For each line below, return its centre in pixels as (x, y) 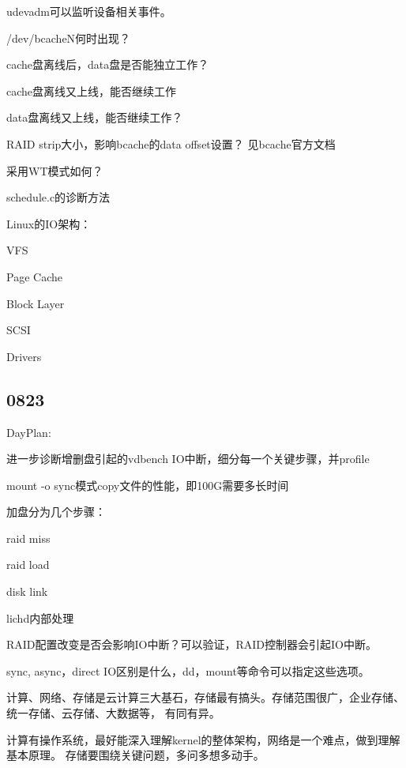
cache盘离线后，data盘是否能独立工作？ (108, 64)
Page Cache (34, 276)
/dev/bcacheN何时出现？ (69, 38)
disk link (27, 591)
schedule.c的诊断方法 (58, 197)
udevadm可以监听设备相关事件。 (89, 11)
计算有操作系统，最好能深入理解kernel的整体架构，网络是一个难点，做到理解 (203, 739)
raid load (28, 565)
